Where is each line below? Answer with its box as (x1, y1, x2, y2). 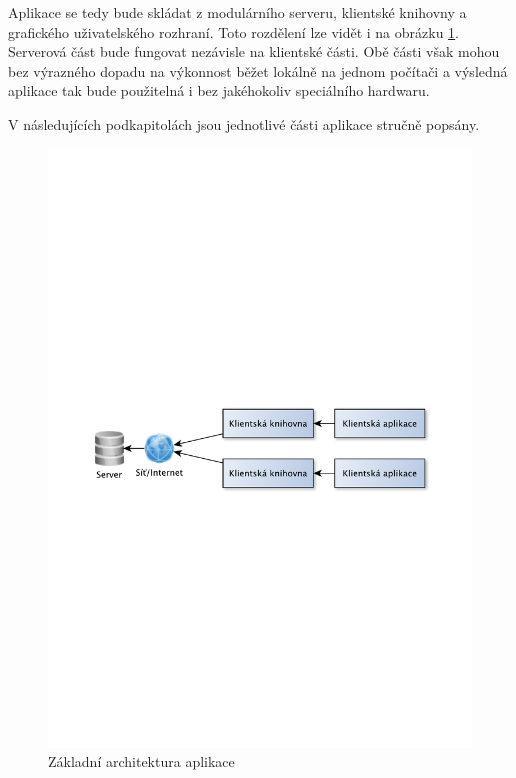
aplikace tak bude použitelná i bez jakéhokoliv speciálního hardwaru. (8, 80, 430, 101)
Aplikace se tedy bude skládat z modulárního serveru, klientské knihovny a (8, 2, 467, 22)
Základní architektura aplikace (48, 751, 235, 772)
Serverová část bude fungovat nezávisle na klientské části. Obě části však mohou (8, 41, 500, 62)
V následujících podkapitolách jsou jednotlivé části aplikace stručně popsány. (8, 113, 480, 134)
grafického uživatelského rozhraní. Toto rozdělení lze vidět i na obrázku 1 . (8, 21, 460, 42)
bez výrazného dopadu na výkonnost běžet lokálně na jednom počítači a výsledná (8, 60, 508, 81)
